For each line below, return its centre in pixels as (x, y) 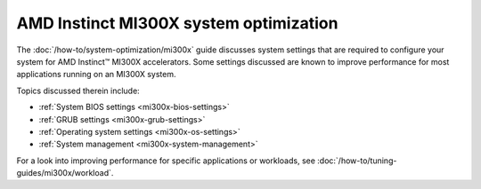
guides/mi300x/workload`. (65, 173)
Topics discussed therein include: (78, 91)
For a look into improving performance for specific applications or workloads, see (166, 161)
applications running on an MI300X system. (96, 75)
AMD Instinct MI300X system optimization (177, 23)
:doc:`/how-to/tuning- (357, 161)
